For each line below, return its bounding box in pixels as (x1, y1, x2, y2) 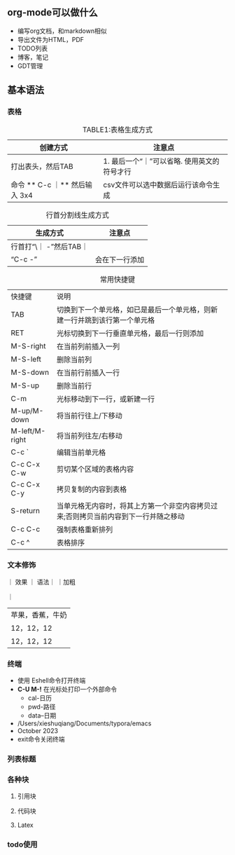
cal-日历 (27, 694, 52, 702)
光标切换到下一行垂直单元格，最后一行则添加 (56, 328, 204, 338)
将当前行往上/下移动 (56, 411, 122, 420)
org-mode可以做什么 (7, 6, 98, 19)
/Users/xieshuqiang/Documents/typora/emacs (17, 719, 152, 727)
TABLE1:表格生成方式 (83, 125, 152, 135)
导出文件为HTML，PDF (17, 35, 85, 43)
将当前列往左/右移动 (56, 430, 122, 440)
